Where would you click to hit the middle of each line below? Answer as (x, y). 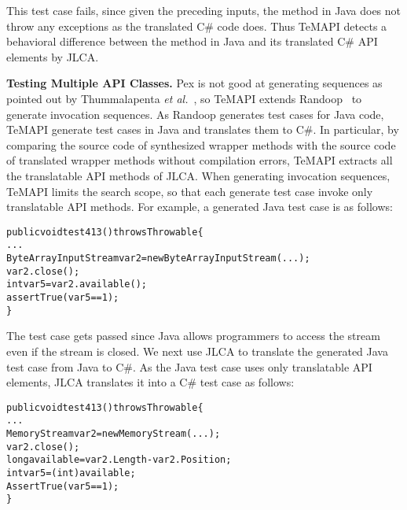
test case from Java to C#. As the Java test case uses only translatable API (189, 366)
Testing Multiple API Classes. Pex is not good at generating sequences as (194, 83)
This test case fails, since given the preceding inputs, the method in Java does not (204, 10)
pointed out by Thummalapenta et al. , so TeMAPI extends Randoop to (184, 98)
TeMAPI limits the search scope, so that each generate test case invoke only (190, 191)
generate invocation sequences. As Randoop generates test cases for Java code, (195, 114)
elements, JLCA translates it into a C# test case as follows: (150, 382)
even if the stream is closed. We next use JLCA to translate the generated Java (197, 351)
